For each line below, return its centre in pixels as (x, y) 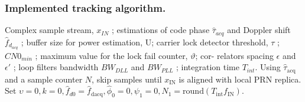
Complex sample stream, (49, 30)
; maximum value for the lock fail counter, (111, 55)
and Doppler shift (259, 30)
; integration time (207, 67)
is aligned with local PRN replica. (240, 79)
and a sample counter (44, 79)
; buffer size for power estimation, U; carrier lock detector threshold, (145, 42)
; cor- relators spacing (234, 55)
